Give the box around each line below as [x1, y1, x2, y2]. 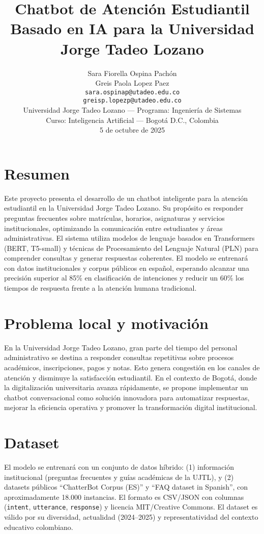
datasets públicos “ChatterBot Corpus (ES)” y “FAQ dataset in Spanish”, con [4, 481, 248, 492]
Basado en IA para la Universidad [10, 18, 254, 39]
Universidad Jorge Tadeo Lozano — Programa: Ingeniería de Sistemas [23, 105, 242, 115]
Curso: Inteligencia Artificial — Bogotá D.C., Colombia [46, 114, 219, 125]
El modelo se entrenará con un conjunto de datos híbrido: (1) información [4, 462, 234, 472]
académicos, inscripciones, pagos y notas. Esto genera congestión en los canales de [4, 362, 260, 372]
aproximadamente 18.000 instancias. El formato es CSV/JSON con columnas [4, 491, 244, 502]
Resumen [4, 163, 70, 184]
